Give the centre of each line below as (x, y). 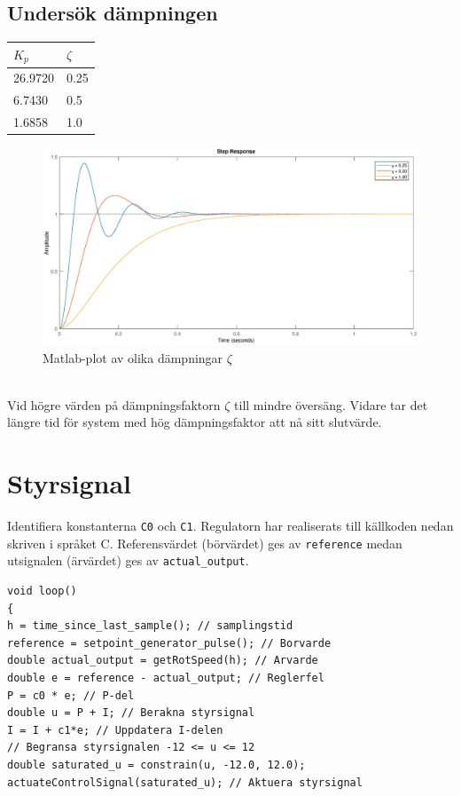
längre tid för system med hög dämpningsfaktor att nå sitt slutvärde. (195, 422)
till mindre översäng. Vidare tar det (331, 404)
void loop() (42, 591)
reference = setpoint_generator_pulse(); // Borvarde (169, 643)
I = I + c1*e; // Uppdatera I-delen (115, 730)
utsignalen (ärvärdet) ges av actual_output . (128, 560)
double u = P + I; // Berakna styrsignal (131, 713)
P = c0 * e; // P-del (71, 695)
